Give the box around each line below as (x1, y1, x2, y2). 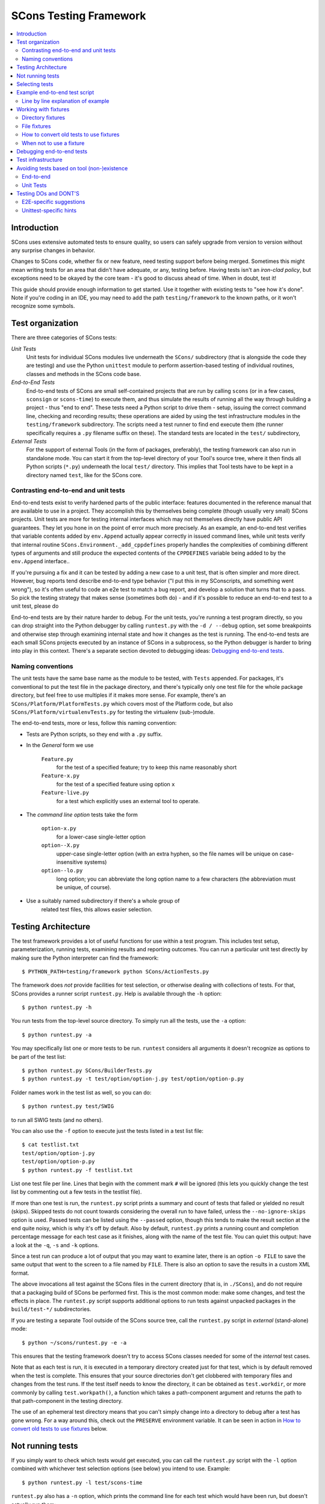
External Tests (11, 437, 47, 445)
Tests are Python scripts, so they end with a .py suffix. (26, 730, 162, 738)
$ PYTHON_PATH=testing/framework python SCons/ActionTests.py (22, 968, 209, 975)
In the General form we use (26, 742, 94, 749)
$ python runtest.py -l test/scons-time (22, 1479, 143, 1486)
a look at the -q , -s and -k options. (11, 1241, 99, 1248)
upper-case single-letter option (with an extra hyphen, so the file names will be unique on (56, 850, 279, 857)
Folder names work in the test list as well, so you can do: (11, 1089, 152, 1096)
